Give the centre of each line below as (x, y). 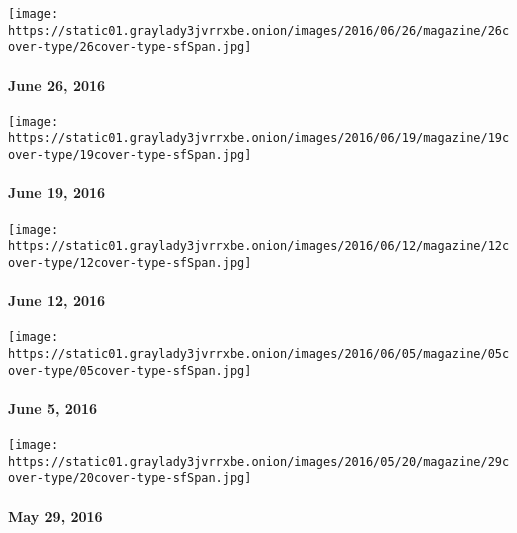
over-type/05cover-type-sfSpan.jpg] (130, 370)
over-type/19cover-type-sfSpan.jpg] (130, 155)
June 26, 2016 (57, 84)
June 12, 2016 (57, 300)
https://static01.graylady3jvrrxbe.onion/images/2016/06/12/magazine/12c (259, 246)
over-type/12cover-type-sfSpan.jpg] (130, 262)
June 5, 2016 (53, 407)
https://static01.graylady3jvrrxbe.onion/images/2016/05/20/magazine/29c (259, 461)
